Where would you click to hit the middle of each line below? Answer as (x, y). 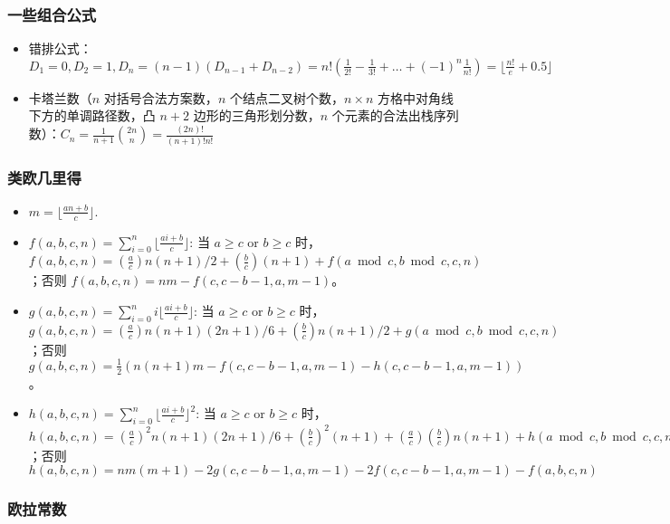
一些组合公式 (52, 14)
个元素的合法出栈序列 (395, 115)
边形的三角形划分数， (257, 115)
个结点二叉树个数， (287, 97)
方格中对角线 (415, 97)
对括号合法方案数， (161, 97)
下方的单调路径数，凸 (92, 115)
